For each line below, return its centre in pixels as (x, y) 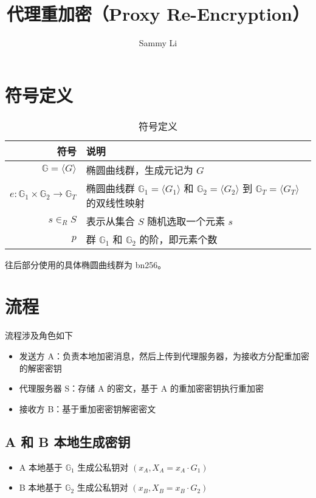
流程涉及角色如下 (39, 335)
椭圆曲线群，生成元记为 (139, 170)
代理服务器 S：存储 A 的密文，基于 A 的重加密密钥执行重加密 (141, 388)
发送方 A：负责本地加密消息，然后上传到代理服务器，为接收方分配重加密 (164, 355)
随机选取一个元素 (186, 221)
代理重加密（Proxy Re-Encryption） (158, 14)
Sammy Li (158, 43)
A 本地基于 (41, 467)
